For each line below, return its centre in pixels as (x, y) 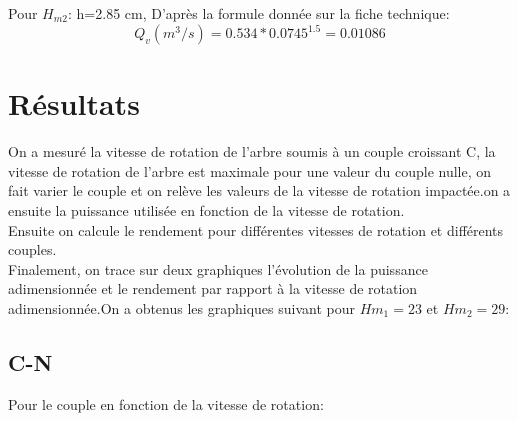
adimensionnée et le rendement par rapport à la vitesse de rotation (213, 288)
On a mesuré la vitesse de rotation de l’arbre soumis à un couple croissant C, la (252, 151)
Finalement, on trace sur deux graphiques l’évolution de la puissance (218, 268)
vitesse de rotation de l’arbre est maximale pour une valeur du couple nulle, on (250, 170)
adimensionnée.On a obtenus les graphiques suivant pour (181, 307)
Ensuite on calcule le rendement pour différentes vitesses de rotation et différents (256, 229)
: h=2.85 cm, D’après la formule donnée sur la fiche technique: (259, 13)
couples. (32, 249)
